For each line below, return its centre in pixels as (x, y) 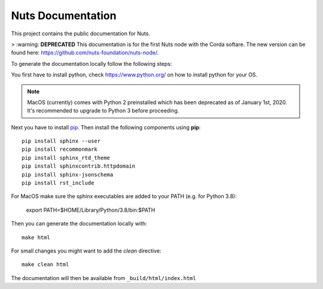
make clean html (45, 264)
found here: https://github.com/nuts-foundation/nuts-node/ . (85, 53)
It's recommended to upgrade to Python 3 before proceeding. (103, 111)
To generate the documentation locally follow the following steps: (92, 63)
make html (36, 237)
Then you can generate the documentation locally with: (79, 224)
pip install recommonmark (60, 149)
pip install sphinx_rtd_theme (66, 158)
